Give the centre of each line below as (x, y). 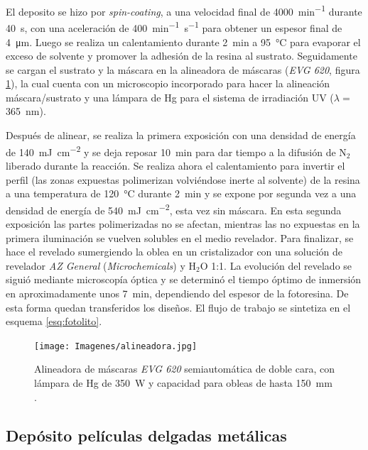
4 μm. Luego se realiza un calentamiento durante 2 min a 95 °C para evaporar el (183, 42)
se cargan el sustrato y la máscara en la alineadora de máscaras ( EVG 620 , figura (183, 69)
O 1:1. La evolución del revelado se (276, 265)
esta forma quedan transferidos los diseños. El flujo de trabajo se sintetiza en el (178, 307)
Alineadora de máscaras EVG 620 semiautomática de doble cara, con (184, 369)
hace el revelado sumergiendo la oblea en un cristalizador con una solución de (174, 252)
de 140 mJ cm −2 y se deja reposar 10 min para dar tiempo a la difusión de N (176, 150)
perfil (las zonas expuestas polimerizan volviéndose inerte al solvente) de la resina (183, 179)
